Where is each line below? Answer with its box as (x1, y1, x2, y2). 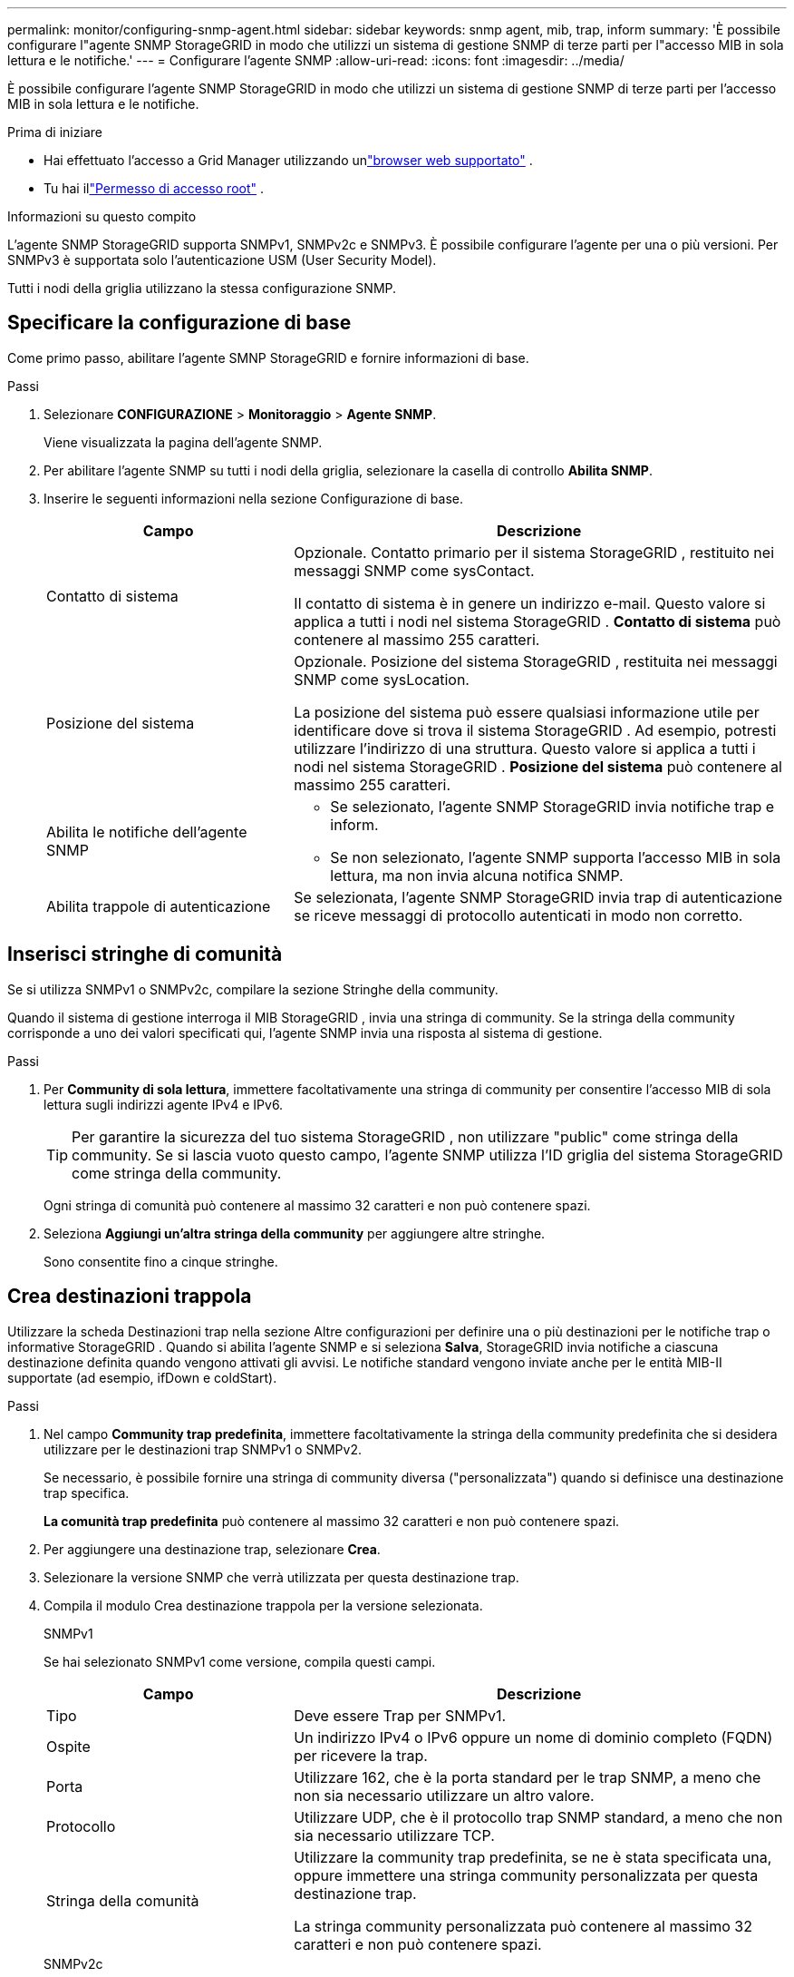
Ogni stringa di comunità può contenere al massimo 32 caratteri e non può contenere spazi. (44, 1197, 591, 1213)
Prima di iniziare (7, 124, 102, 140)
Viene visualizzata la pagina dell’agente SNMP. (44, 434, 323, 450)
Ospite (46, 1737, 91, 1756)
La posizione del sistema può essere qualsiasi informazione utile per (294, 702, 760, 721)
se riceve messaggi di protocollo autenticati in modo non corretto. (294, 905, 743, 925)
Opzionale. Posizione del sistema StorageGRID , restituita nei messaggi (294, 651, 778, 670)
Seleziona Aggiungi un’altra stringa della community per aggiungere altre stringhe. (44, 1225, 546, 1241)
